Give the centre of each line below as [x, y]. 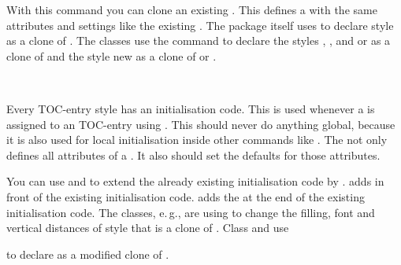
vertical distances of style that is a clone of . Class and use [148, 228]
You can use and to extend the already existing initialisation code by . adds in [195, 181]
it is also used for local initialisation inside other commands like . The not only [197, 140]
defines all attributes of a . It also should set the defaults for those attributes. [193, 155]
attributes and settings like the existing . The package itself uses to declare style [200, 25]
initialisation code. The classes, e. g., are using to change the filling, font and [191, 212]
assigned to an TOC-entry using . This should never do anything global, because [201, 124]
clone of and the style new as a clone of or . [111, 55]
